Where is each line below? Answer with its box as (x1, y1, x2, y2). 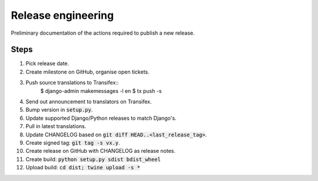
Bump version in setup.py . (25, 106, 93, 113)
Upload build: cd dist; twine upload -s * (25, 164, 141, 171)
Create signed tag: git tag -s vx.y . (25, 139, 120, 146)
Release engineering (11, 9, 114, 22)
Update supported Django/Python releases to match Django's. (25, 115, 177, 122)
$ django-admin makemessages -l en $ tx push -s (40, 87, 162, 94)
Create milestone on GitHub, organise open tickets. (25, 68, 150, 75)
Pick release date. (25, 60, 69, 67)
